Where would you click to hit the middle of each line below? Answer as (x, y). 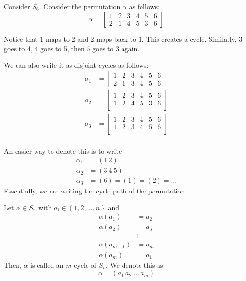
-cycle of (84, 265)
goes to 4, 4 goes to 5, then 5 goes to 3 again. (72, 48)
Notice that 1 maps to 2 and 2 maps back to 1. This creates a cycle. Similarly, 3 (123, 39)
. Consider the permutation (80, 6)
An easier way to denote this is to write (63, 150)
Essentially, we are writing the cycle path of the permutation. (96, 191)
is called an (47, 265)
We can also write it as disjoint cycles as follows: (76, 64)
